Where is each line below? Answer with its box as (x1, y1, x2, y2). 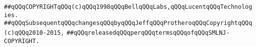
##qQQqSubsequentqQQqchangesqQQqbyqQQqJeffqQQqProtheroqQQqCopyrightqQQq (4, 20, 253, 27)
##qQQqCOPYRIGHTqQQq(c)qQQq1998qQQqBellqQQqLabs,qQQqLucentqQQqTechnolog (4, 3, 253, 10)
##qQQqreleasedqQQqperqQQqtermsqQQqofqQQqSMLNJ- (66, 29, 230, 36)
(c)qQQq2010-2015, (4, 29, 64, 36)
